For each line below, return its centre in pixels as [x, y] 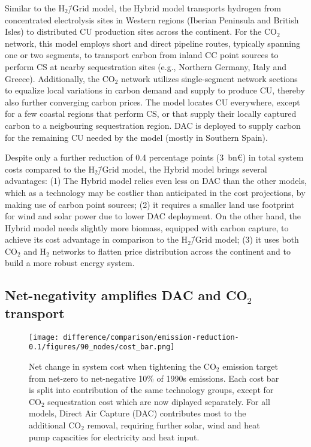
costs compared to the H [50, 169]
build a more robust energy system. [70, 263]
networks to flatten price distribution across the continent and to [171, 251]
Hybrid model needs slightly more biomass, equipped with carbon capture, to [147, 227]
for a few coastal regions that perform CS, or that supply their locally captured [151, 114]
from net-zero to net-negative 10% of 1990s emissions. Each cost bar [154, 378]
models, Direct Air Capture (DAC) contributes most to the [138, 413]
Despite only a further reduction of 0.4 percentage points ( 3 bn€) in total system [154, 157]
